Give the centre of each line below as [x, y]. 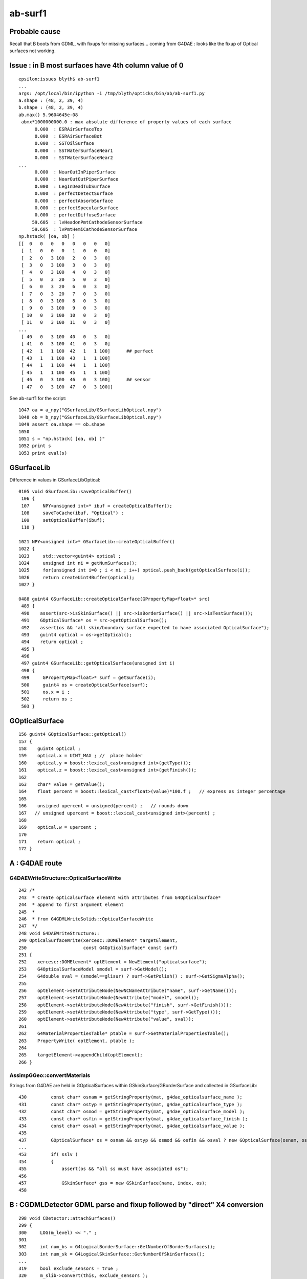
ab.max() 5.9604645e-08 [48, 115]
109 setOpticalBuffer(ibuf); [63, 520]
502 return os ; [47, 699]
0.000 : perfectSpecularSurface [76, 208]
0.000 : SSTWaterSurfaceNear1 [74, 150]
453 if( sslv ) [48, 1154]
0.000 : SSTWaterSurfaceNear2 [74, 158]
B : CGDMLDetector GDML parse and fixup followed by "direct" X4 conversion [136, 1205]
